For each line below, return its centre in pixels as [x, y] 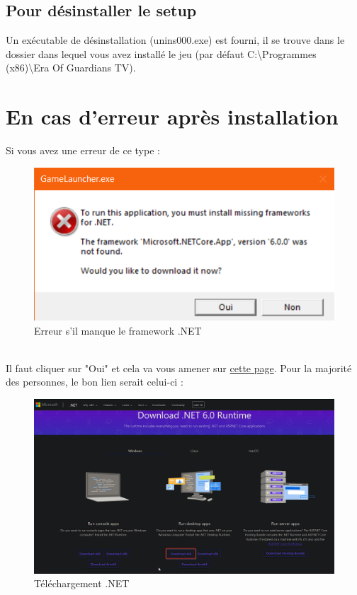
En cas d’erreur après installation [172, 116]
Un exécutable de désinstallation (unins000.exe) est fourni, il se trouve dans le [175, 40]
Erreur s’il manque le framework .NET [118, 330]
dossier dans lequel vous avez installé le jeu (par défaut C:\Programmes [161, 53]
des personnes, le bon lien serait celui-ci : [95, 382]
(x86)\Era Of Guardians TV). [71, 68]
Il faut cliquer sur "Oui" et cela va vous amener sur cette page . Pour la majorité [179, 368]
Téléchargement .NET [82, 583]
